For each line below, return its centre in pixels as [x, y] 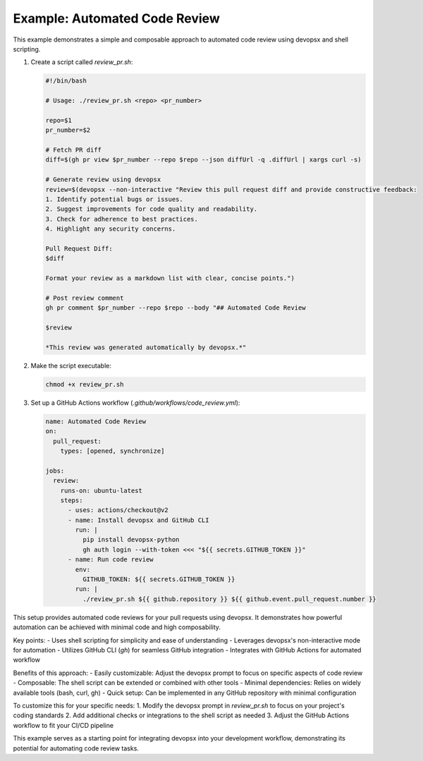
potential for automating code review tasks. [76, 748]
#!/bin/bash [66, 81]
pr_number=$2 [68, 130]
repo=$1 [59, 120]
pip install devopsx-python [131, 540]
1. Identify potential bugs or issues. [114, 199]
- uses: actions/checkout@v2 [118, 510]
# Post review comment [85, 298]
